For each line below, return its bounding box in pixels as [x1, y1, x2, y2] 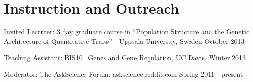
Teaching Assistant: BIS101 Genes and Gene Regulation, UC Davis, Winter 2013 [4, 52, 246, 62]
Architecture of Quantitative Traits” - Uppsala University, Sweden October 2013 [4, 36, 245, 46]
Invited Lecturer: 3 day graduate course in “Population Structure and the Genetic [4, 26, 250, 37]
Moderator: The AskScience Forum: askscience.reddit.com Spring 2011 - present [4, 68, 243, 79]
